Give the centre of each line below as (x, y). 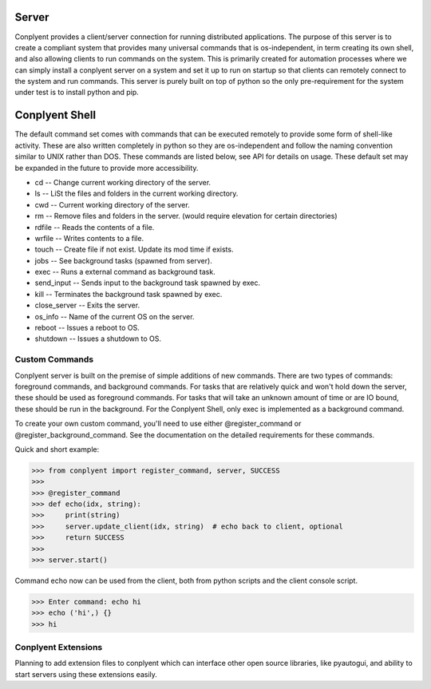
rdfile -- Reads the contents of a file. (95, 227)
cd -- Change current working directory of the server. (123, 182)
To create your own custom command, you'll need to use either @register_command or (158, 424)
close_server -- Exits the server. (87, 305)
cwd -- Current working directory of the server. (113, 204)
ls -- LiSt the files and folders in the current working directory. (136, 194)
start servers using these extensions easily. (86, 674)
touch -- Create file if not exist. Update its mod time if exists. (134, 249)
